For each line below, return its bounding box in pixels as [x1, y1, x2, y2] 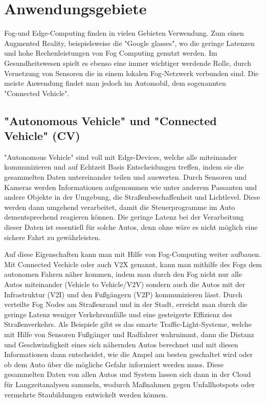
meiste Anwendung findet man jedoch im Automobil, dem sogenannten [4, 78, 226, 88]
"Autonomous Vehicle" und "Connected [4, 112, 217, 128]
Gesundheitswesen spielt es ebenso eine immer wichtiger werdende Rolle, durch [4, 57, 252, 68]
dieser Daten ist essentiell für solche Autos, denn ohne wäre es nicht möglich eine [4, 222, 258, 232]
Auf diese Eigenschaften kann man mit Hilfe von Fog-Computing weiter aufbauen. [4, 249, 261, 259]
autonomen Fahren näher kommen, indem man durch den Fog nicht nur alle [4, 269, 242, 279]
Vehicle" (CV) [4, 128, 80, 144]
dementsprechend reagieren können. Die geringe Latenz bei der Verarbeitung [4, 211, 244, 222]
